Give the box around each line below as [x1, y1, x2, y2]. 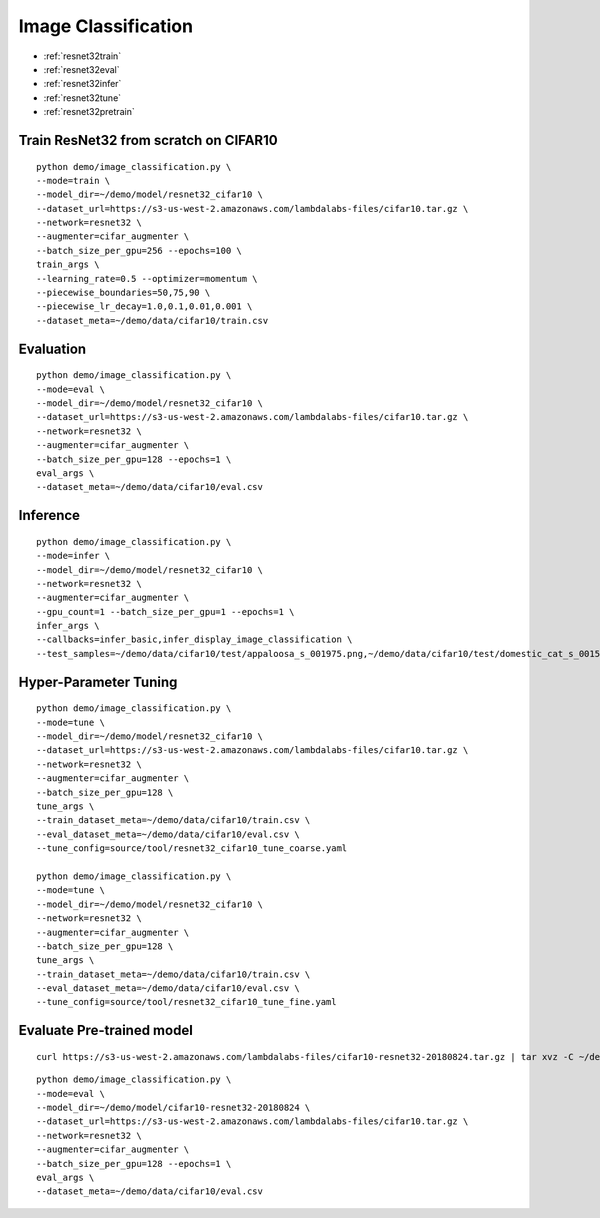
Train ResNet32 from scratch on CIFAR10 [18, 131, 279, 149]
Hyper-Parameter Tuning [18, 673, 178, 690]
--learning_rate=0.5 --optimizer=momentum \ [36, 273, 259, 284]
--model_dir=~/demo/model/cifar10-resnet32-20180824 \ [36, 1102, 311, 1114]
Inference [18, 507, 80, 524]
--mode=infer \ [36, 550, 111, 562]
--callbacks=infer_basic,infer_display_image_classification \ [36, 634, 353, 645]
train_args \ [36, 259, 100, 270]
